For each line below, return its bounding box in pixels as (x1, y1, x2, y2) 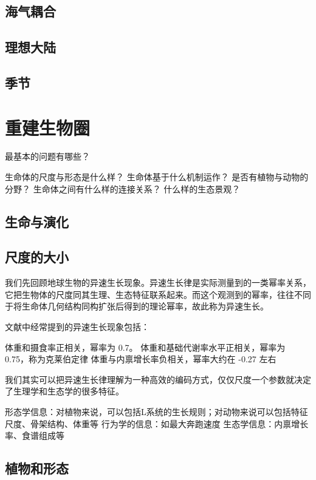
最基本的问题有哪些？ (5, 150, 90, 163)
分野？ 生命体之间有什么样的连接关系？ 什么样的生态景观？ (5, 182, 241, 195)
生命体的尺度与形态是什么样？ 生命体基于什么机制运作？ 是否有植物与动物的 (5, 171, 309, 183)
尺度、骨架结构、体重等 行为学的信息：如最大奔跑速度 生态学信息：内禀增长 (5, 417, 309, 430)
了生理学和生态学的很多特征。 (5, 385, 124, 397)
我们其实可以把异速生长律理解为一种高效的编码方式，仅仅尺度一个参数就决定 (5, 373, 311, 385)
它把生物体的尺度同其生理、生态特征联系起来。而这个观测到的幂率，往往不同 (5, 288, 311, 300)
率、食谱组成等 (5, 429, 64, 442)
